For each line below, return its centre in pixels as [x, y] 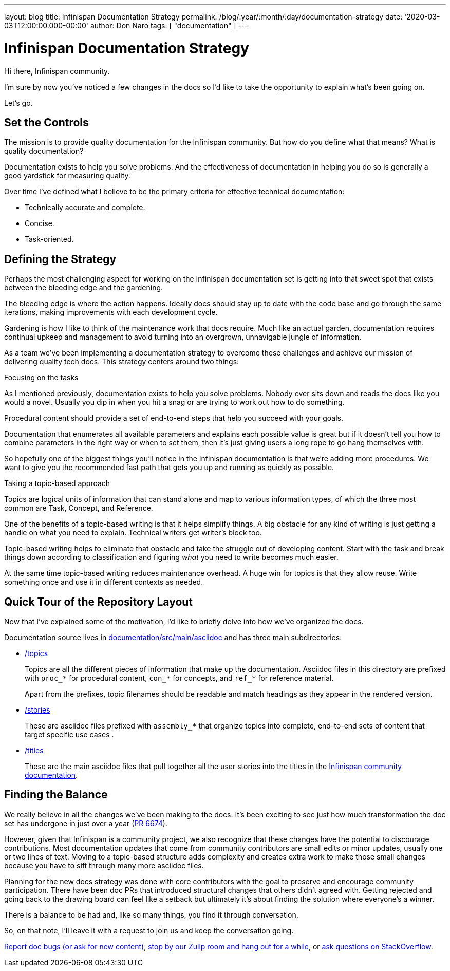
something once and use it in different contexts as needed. [104, 582]
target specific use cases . [69, 735]
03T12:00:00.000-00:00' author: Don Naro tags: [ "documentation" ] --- [126, 25]
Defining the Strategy [60, 259]
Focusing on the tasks [41, 378]
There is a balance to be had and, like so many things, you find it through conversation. [151, 914]
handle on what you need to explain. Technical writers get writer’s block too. [133, 533]
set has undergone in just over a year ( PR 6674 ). [86, 823]
